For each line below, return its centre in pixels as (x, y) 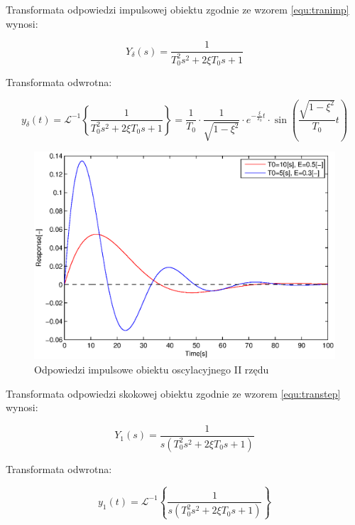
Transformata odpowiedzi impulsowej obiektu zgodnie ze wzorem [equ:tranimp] (177, 9)
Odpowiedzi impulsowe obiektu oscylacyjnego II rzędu (152, 369)
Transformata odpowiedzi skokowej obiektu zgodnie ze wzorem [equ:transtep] (173, 393)
